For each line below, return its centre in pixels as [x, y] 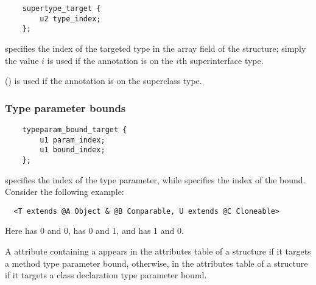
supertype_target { [61, 9]
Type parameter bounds [65, 107]
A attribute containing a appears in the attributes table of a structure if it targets [158, 251]
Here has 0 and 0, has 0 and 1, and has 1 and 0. [94, 230]
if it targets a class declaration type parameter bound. [106, 275]
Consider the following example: [65, 192]
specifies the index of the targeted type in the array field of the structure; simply [156, 48]
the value [22, 60]
